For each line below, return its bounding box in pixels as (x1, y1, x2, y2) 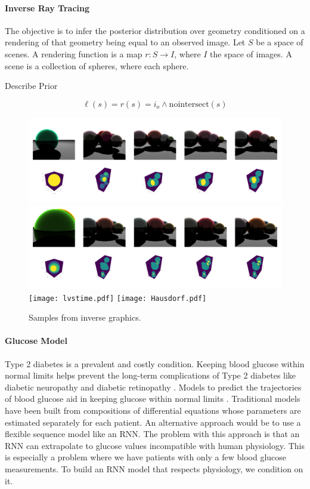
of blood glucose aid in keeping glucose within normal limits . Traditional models (5, 392, 300, 405)
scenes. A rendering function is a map (5, 47, 142, 60)
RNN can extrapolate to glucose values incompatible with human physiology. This (5, 439, 305, 451)
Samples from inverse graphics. (29, 311, 141, 324)
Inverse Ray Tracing (5, 1, 90, 14)
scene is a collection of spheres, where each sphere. (5, 59, 189, 72)
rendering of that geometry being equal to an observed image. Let (5, 36, 246, 48)
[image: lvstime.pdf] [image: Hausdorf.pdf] (29, 294, 207, 303)
